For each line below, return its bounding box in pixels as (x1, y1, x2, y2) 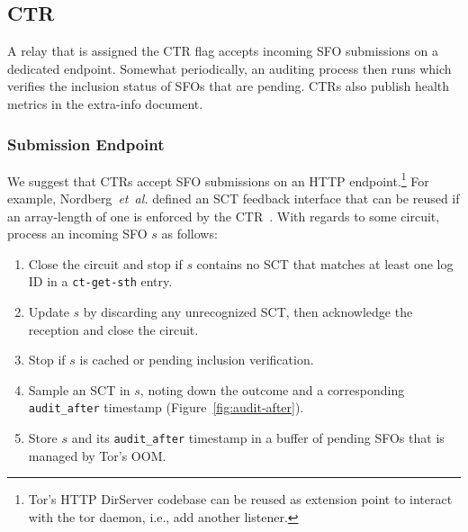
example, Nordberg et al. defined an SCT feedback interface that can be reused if (7, 189, 460, 208)
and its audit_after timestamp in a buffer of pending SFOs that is (71, 428, 445, 447)
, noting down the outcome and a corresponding (139, 380, 405, 399)
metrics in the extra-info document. (7, 94, 203, 113)
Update (28, 302, 69, 321)
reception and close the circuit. (28, 320, 199, 338)
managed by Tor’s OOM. (28, 446, 166, 464)
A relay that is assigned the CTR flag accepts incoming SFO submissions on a (7, 41, 438, 60)
